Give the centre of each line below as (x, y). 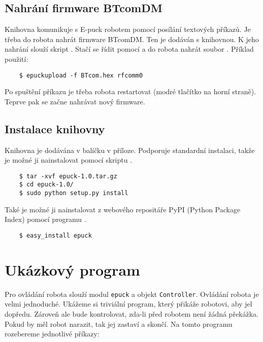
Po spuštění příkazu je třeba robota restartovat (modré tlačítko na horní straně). (130, 91)
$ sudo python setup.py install (74, 193)
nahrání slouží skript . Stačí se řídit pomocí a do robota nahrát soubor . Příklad (129, 49)
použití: (17, 59)
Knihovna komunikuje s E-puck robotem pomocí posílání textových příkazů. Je (128, 29)
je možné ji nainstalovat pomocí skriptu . (69, 160)
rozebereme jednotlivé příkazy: (52, 334)
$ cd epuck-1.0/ (46, 185)
